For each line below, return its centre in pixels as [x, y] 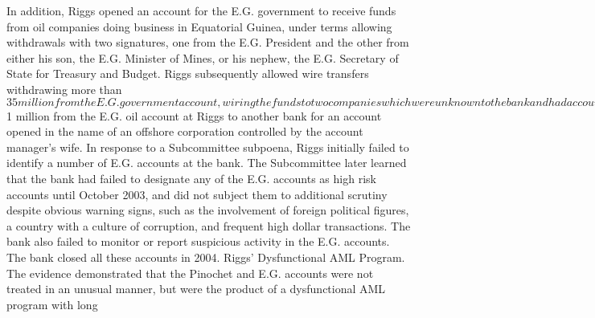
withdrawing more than [64, 89]
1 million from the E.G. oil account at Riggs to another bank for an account [194, 115]
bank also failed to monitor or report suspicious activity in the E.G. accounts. [198, 241]
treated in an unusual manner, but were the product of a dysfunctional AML [196, 289]
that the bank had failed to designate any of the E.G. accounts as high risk [191, 178]
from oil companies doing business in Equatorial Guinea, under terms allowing [199, 26]
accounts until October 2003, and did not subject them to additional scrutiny [197, 194]
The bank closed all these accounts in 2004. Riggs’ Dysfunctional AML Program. [206, 257]
